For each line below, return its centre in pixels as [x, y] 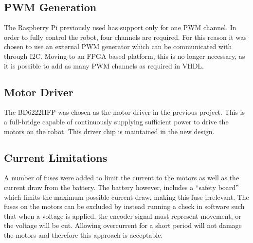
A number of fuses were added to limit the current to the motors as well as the [122, 178]
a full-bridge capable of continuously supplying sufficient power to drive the [116, 121]
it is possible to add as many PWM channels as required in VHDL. [104, 65]
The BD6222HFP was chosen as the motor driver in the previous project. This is [124, 112]
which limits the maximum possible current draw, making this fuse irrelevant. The [126, 197]
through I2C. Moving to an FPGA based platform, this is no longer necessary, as [125, 56]
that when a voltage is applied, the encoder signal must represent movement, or [123, 216]
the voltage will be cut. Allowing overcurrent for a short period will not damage [123, 225]
